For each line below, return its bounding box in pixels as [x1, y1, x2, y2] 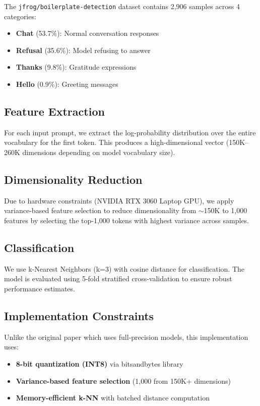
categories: [4, 11, 36, 21]
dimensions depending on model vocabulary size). [22, 147, 175, 158]
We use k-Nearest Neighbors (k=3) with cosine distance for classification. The [4, 263, 245, 274]
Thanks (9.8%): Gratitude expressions [16, 62, 137, 72]
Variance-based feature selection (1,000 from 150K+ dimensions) [16, 375, 231, 386]
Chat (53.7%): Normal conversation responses [16, 28, 159, 38]
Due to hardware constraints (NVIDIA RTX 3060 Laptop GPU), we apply [4, 195, 234, 206]
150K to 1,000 [204, 205, 247, 216]
